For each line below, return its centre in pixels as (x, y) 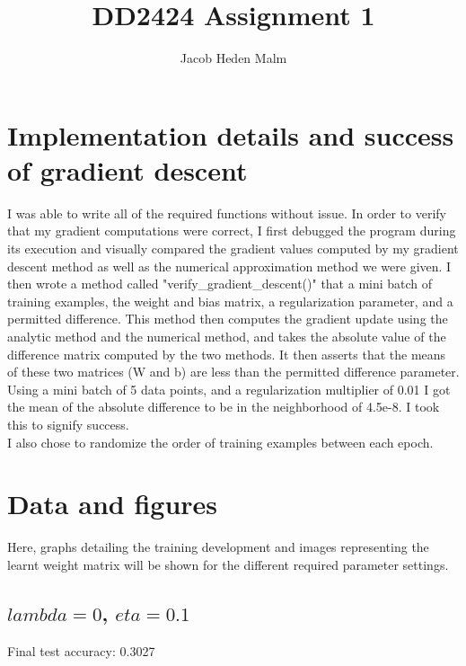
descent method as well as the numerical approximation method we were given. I (229, 266)
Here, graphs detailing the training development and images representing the (218, 547)
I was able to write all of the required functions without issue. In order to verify (227, 213)
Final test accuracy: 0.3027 (81, 650)
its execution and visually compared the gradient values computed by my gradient (233, 249)
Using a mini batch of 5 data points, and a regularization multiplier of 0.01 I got (229, 389)
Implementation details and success (231, 134)
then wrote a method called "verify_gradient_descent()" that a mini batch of (220, 284)
